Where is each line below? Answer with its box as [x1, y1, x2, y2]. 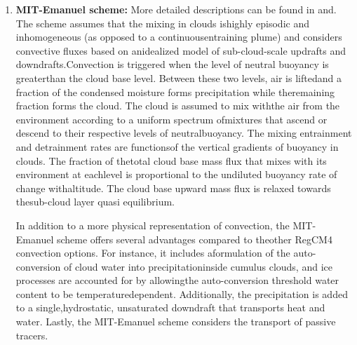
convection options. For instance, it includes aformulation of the [15, 245, 290, 260]
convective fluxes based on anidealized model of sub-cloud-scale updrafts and [15, 43, 346, 57]
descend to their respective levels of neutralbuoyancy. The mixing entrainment [15, 126, 352, 140]
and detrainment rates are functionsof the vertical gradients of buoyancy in [15, 139, 339, 154]
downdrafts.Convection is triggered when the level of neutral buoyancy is [15, 57, 329, 72]
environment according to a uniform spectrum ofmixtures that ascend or [15, 111, 328, 126]
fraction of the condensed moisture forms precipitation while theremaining [15, 84, 335, 99]
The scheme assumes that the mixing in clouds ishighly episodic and [15, 15, 309, 30]
